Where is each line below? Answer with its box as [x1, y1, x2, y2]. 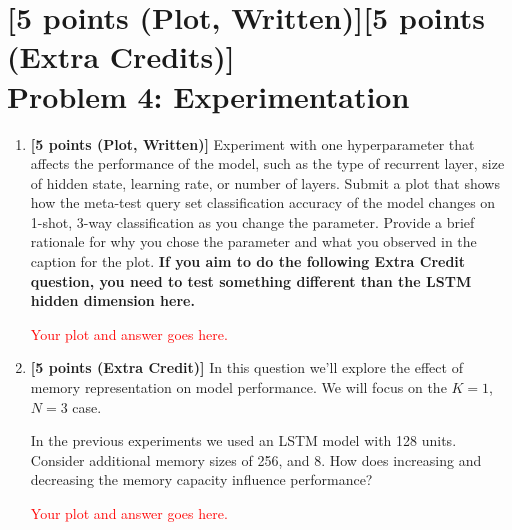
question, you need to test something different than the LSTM [30, 270, 472, 291]
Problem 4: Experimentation [7, 75, 410, 116]
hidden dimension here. [30, 290, 195, 311]
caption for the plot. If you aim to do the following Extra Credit [30, 251, 466, 272]
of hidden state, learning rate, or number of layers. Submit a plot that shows [30, 172, 500, 193]
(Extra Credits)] [7, 36, 235, 77]
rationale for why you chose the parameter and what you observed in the [30, 231, 477, 252]
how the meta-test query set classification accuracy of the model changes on [30, 192, 496, 213]
